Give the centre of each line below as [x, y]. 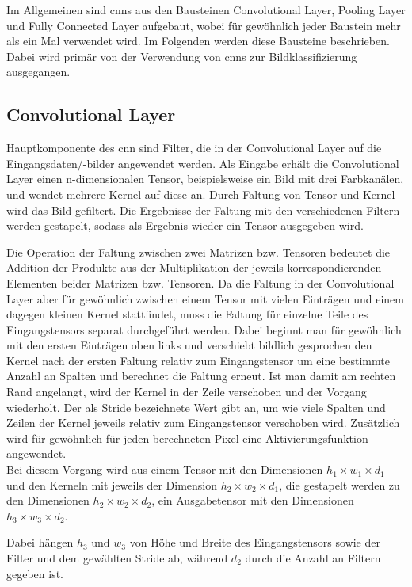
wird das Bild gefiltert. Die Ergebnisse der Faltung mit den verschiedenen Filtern [203, 210]
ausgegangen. [38, 72]
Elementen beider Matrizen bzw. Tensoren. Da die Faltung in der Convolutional [200, 282]
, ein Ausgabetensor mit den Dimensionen [253, 500]
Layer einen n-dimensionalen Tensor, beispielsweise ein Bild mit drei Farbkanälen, [205, 179]
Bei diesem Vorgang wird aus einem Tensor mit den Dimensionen [165, 469]
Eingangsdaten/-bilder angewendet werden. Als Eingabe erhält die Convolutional [203, 163]
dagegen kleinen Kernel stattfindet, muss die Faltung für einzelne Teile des [187, 314]
